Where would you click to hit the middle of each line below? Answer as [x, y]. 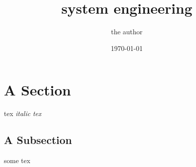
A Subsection [38, 140]
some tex [17, 160]
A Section [38, 90]
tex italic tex [23, 113]
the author [127, 32]
